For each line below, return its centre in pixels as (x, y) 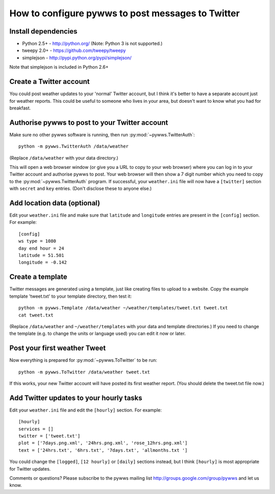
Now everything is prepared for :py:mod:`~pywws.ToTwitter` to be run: (83, 360)
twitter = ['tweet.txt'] (49, 436)
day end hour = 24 (42, 248)
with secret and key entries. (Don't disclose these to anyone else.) (81, 189)
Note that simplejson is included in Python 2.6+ (59, 67)
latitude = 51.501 (42, 255)
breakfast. (20, 108)
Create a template (38, 277)
